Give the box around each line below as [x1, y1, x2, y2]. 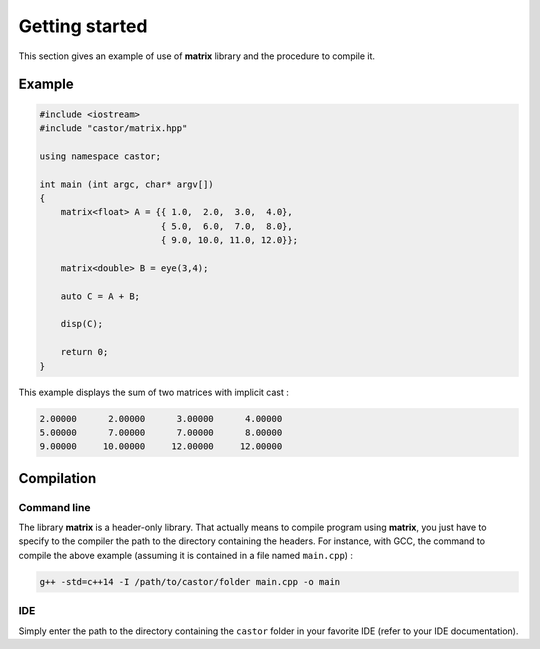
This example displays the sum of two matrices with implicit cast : [18, 386, 290, 398]
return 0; [60, 346, 109, 358]
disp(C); [60, 318, 104, 330]
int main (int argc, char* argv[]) [39, 178, 214, 190]
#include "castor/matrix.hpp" [39, 122, 188, 134]
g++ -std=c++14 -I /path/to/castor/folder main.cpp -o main [39, 576, 341, 587]
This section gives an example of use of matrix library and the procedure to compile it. [18, 50, 375, 62]
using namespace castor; [39, 150, 162, 162]
